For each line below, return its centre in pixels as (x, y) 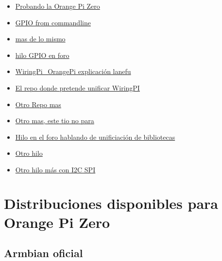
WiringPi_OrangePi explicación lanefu (73, 71)
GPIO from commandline (53, 22)
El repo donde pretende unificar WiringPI (77, 87)
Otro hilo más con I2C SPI (55, 169)
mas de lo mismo (40, 39)
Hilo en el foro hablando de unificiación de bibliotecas (95, 137)
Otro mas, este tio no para (55, 121)
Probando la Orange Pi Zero (58, 6)
